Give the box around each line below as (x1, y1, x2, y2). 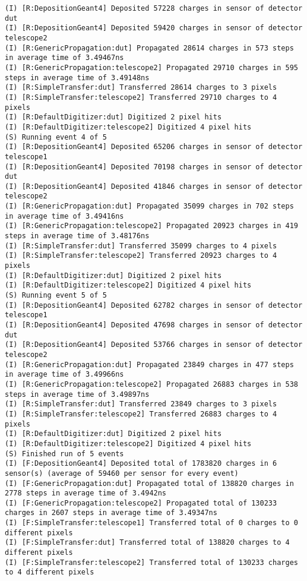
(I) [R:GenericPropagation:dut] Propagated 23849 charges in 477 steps (5, 360, 294, 369)
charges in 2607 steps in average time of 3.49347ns (5, 509, 217, 517)
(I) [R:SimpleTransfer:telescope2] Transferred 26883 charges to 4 (5, 409, 277, 418)
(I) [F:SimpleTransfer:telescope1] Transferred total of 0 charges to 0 (5, 519, 298, 528)
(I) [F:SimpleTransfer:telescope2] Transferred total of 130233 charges (5, 558, 298, 567)
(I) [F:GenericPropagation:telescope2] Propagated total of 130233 (5, 498, 277, 507)
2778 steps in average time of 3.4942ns (5, 489, 167, 498)
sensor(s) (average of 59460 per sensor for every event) (5, 469, 239, 478)
